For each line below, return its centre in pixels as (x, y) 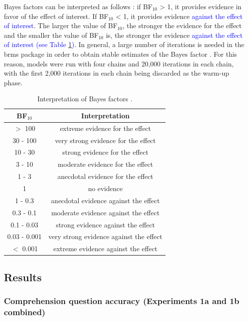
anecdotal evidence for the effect (105, 176)
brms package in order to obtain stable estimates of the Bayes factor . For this (121, 54)
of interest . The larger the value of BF (61, 25)
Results (23, 277)
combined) (25, 312)
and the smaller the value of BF (51, 35)
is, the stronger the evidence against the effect (174, 35)
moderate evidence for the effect (106, 164)
